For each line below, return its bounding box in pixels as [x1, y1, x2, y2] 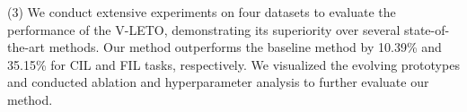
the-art [7, 38, 46, 56]
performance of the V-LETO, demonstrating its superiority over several [7, 20, 401, 39]
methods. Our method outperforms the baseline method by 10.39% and [48, 38, 442, 56]
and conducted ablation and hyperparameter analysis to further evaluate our [7, 73, 429, 91]
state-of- [403, 20, 450, 39]
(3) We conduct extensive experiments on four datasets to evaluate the [7, 3, 396, 21]
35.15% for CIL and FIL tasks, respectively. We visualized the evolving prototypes [7, 55, 460, 73]
